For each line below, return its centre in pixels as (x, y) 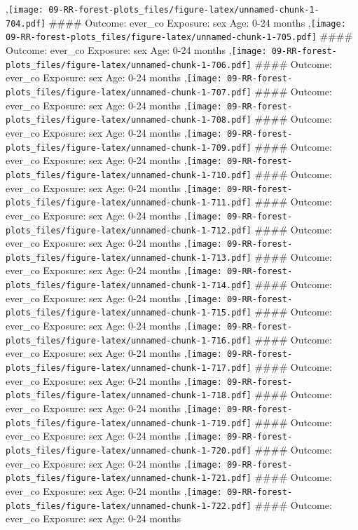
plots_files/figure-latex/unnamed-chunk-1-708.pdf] (129, 120)
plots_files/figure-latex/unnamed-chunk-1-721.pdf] (129, 478)
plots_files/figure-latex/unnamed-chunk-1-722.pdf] (129, 506)
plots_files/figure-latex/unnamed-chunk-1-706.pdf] (129, 65)
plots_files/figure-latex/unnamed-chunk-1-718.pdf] (129, 396)
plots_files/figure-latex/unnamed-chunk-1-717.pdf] (129, 368)
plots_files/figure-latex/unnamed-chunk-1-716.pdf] (129, 340)
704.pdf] (26, 23)
